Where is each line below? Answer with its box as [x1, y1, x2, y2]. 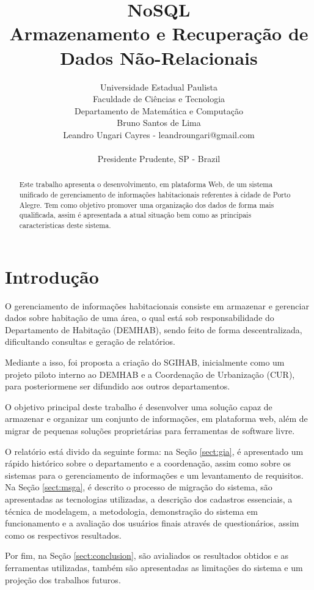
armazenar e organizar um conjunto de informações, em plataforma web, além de [5, 412, 308, 425]
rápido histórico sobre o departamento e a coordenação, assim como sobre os [5, 457, 291, 470]
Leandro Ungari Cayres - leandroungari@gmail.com [63, 128, 255, 141]
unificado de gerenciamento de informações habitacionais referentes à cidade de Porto [19, 190, 291, 200]
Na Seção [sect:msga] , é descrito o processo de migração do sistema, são [5, 481, 272, 493]
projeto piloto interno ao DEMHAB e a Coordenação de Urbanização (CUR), [5, 367, 295, 380]
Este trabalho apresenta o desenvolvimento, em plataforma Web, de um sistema [19, 179, 273, 190]
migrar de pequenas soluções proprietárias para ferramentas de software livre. [5, 424, 295, 437]
